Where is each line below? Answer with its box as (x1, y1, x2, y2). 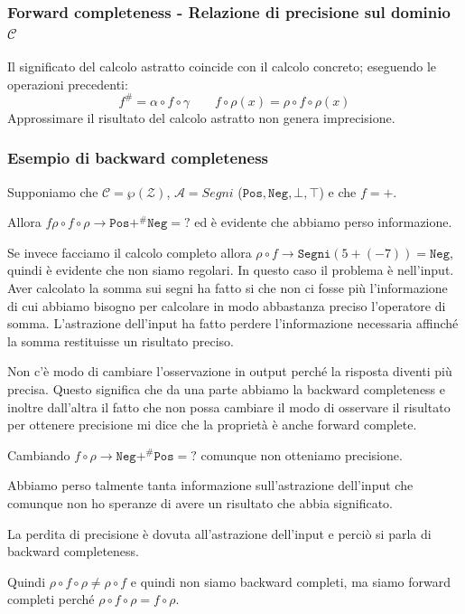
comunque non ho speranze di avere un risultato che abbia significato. (7, 493, 393, 512)
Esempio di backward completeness (7, 146, 269, 169)
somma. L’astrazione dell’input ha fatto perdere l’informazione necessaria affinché (7, 314, 459, 333)
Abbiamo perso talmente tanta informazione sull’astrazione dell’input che (7, 476, 414, 495)
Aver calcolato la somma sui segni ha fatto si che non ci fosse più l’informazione (7, 279, 448, 298)
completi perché (7, 590, 95, 609)
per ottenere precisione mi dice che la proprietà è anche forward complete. (7, 415, 417, 434)
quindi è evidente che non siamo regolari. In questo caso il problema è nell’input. (7, 260, 454, 279)
